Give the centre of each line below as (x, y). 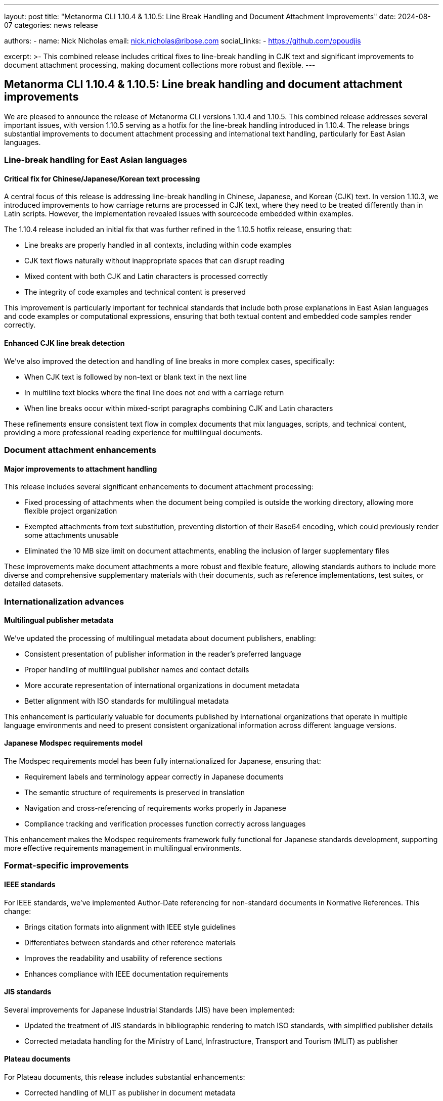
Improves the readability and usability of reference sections (123, 958)
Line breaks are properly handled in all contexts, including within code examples (158, 245)
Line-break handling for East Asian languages (96, 160)
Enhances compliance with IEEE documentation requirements (126, 974)
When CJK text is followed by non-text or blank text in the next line (136, 377)
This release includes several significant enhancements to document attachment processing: (159, 487)
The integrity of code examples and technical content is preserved (135, 292)
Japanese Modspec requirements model (74, 743)
